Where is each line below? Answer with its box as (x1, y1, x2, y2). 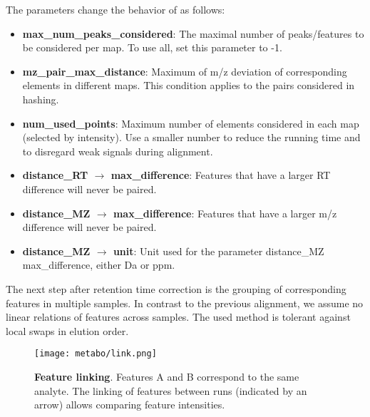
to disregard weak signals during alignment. (22, 143, 213, 158)
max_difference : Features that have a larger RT (111, 168, 331, 182)
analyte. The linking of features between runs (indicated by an (34, 383, 307, 398)
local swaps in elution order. (6, 323, 129, 338)
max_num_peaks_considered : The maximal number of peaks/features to (22, 26, 364, 41)
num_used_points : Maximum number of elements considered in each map (22, 115, 359, 130)
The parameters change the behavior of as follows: (6, 2, 225, 16)
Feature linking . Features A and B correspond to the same (34, 369, 299, 383)
